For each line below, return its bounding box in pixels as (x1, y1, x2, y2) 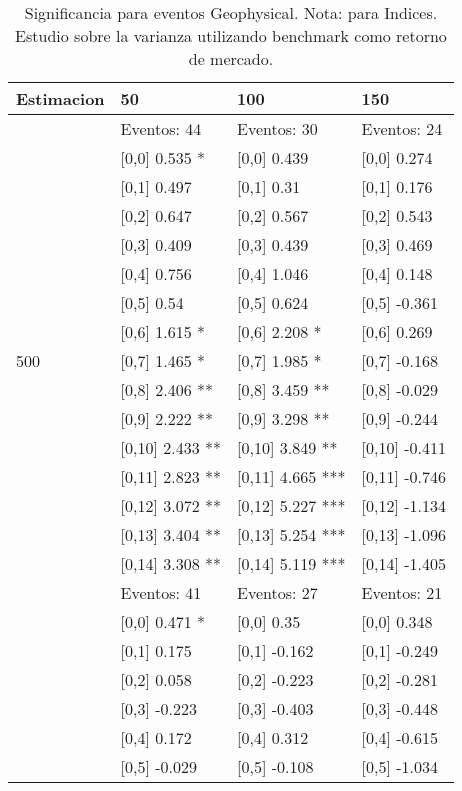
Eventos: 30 (237, 117, 318, 140)
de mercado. (188, 47, 274, 70)
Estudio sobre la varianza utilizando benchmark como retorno (15, 24, 447, 47)
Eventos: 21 (361, 581, 443, 604)
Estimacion (16, 87, 105, 110)
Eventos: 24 (361, 117, 443, 140)
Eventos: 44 (120, 117, 202, 140)
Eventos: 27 (237, 581, 318, 604)
